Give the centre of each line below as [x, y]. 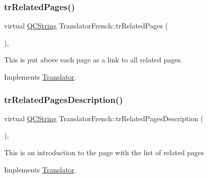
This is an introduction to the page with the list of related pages [104, 152]
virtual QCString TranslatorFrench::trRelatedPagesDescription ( [104, 118]
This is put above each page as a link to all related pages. [93, 60]
